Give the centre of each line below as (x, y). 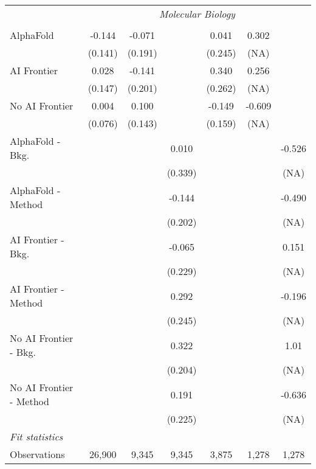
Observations (37, 454)
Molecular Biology (197, 14)
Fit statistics (36, 436)
